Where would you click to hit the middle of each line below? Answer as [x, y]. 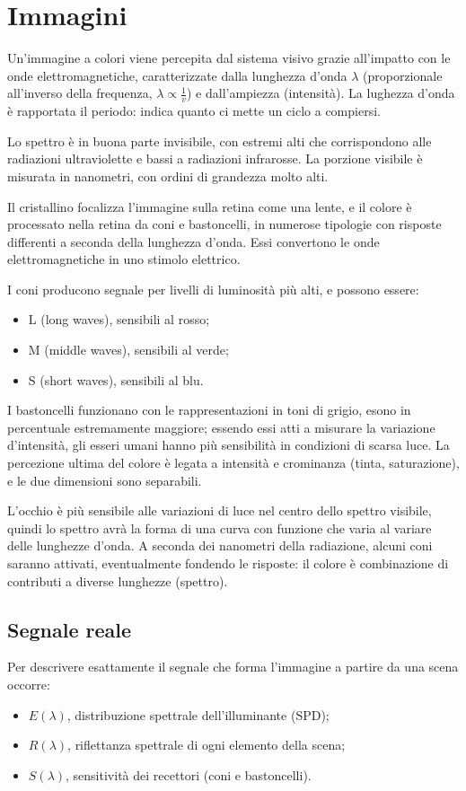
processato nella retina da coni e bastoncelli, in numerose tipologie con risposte [224, 224]
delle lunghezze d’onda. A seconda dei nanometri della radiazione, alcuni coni [220, 545]
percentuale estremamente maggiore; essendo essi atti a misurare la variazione [221, 427]
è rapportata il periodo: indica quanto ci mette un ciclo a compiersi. [194, 111]
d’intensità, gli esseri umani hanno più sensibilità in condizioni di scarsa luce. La [229, 445]
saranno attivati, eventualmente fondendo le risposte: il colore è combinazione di [228, 563]
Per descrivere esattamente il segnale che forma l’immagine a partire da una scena [233, 667]
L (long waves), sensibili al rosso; [119, 319]
